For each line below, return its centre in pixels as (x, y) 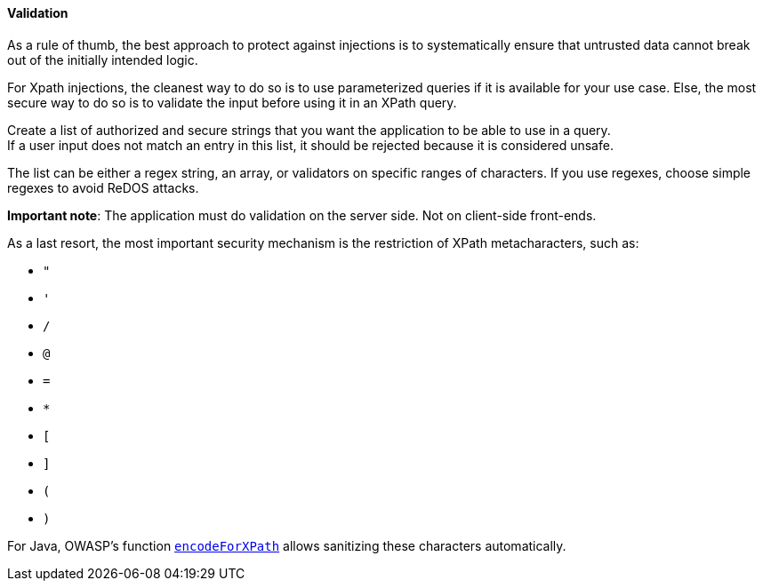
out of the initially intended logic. (103, 60)
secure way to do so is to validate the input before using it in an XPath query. (232, 102)
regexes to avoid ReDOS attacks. (103, 187)
